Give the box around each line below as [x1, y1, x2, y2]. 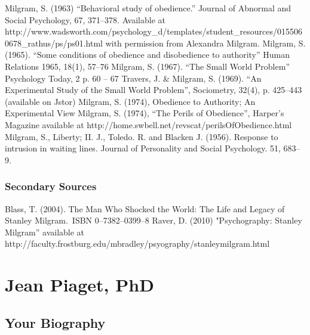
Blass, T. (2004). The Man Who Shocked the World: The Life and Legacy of [5, 202, 285, 215]
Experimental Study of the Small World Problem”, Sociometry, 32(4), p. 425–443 [5, 83, 302, 96]
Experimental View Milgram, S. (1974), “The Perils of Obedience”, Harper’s [5, 107, 284, 119]
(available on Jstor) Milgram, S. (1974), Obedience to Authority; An [5, 95, 256, 107]
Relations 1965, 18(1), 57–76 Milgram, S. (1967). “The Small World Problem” [5, 60, 290, 72]
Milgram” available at [5, 225, 85, 238]
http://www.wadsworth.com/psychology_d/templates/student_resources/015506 [5, 25, 302, 38]
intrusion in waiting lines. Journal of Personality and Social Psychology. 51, [5, 142, 281, 154]
